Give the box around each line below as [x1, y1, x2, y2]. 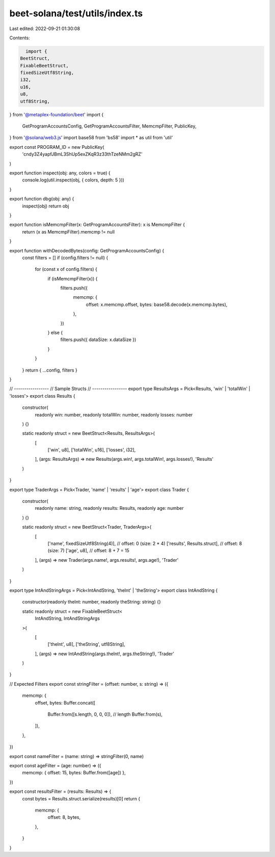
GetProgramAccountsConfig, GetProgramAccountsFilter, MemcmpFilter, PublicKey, [22, 123, 197, 129]
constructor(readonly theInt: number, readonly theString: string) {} [22, 599, 161, 605]
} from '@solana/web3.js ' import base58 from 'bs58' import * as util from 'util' [9, 135, 173, 141]
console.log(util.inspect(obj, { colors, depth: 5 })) [22, 177, 125, 183]
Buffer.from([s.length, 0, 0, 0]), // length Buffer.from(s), [47, 711, 163, 717]
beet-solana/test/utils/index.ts [9, 8, 143, 19]
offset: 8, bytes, [47, 814, 81, 820]
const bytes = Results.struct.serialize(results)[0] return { [22, 795, 141, 801]
